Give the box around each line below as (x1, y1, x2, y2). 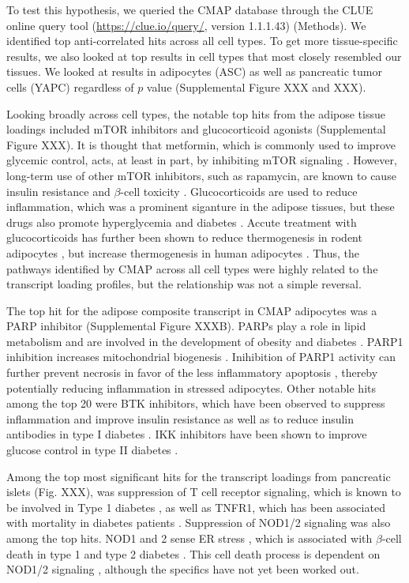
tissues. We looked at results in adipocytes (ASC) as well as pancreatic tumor (6, 63, 382, 80)
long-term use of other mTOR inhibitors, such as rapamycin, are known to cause (6, 167, 396, 183)
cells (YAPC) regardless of (6, 78, 134, 95)
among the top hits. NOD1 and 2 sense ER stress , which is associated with (6, 530, 373, 546)
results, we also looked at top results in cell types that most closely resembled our (6, 47, 402, 64)
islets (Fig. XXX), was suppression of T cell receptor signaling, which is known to (6, 483, 401, 500)
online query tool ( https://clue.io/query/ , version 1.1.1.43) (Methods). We (6, 17, 366, 33)
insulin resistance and (6, 182, 111, 199)
